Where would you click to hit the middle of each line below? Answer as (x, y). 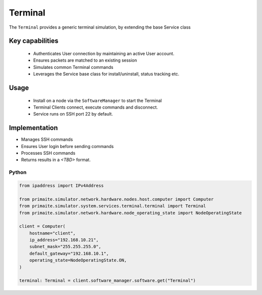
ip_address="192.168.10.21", (64, 240)
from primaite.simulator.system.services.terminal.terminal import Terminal (113, 206)
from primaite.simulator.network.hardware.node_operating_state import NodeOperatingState (131, 213)
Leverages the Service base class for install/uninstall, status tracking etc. (106, 74)
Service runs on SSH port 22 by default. (73, 114)
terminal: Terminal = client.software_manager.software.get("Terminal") (107, 281)
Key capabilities (34, 41)
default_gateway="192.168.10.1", (69, 253)
